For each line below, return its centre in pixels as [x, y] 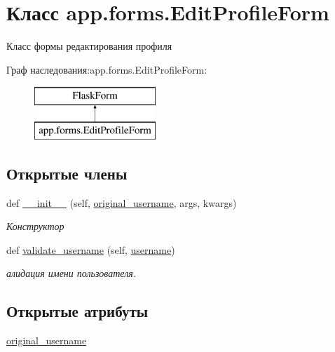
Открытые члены [67, 173]
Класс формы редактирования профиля [89, 46]
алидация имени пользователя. [71, 273]
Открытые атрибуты [77, 311]
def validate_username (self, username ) [91, 249]
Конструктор [35, 226]
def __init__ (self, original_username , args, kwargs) [122, 202]
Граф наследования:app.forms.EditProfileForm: [107, 69]
